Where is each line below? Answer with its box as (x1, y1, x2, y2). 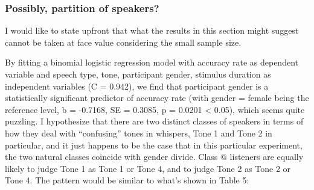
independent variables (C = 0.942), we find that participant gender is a (5, 79, 269, 92)
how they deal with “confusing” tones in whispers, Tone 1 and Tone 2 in (5, 126, 272, 139)
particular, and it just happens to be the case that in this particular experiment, (5, 138, 303, 151)
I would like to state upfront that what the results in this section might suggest (5, 24, 299, 37)
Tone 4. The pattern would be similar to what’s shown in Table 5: (5, 174, 249, 186)
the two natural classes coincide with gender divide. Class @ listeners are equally (5, 150, 304, 163)
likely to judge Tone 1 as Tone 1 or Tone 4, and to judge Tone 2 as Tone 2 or (5, 162, 291, 174)
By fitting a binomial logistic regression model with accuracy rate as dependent (5, 56, 298, 69)
